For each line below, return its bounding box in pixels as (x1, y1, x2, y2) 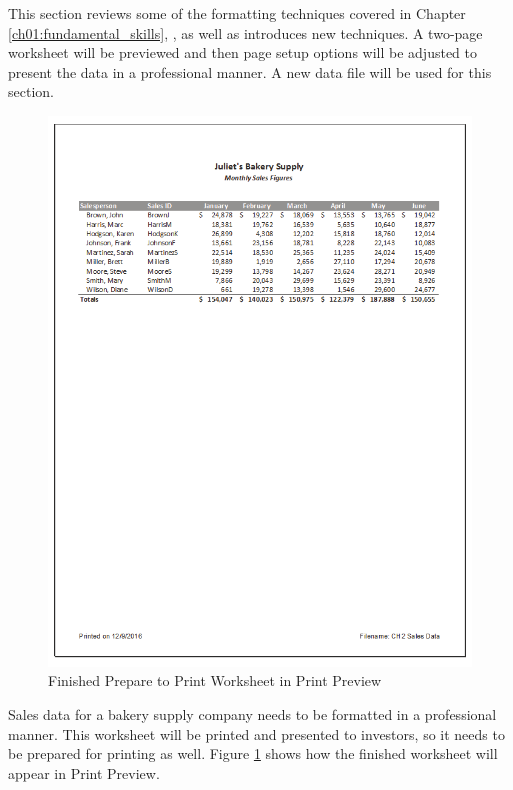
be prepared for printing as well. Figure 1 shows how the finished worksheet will (8, 743, 498, 764)
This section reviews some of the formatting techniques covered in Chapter (8, 3, 466, 23)
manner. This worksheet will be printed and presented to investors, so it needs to (8, 723, 505, 744)
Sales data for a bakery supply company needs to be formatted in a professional (8, 703, 497, 724)
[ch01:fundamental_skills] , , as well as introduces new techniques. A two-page (8, 22, 483, 43)
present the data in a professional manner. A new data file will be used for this (8, 61, 492, 82)
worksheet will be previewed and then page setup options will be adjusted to (8, 42, 477, 63)
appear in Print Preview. (8, 762, 160, 783)
